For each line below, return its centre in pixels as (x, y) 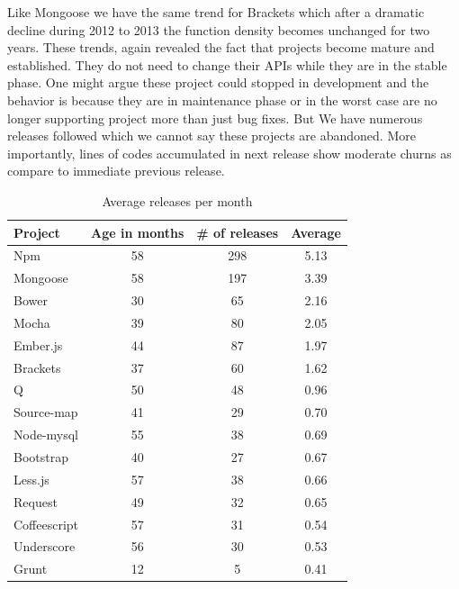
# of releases (238, 232)
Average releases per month (177, 200)
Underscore (45, 546)
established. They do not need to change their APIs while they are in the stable (227, 64)
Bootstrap (41, 456)
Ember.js (38, 344)
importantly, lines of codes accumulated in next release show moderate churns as (229, 153)
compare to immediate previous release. (116, 171)
